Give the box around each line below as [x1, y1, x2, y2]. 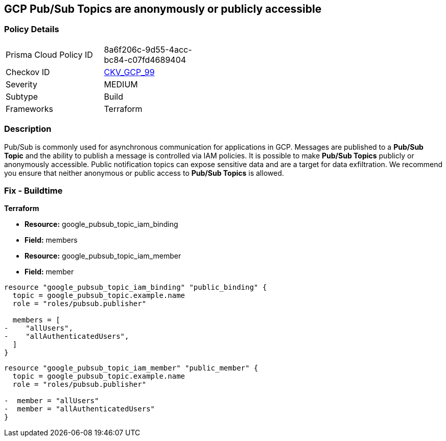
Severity [6, 79, 37, 89]
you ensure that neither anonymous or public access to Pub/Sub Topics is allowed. [4, 168, 284, 177]
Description [4, 124, 52, 134]
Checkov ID [6, 66, 50, 77]
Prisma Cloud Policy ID [6, 49, 93, 60]
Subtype [6, 91, 38, 102]
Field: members [25, 236, 78, 245]
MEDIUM [104, 79, 138, 89]
